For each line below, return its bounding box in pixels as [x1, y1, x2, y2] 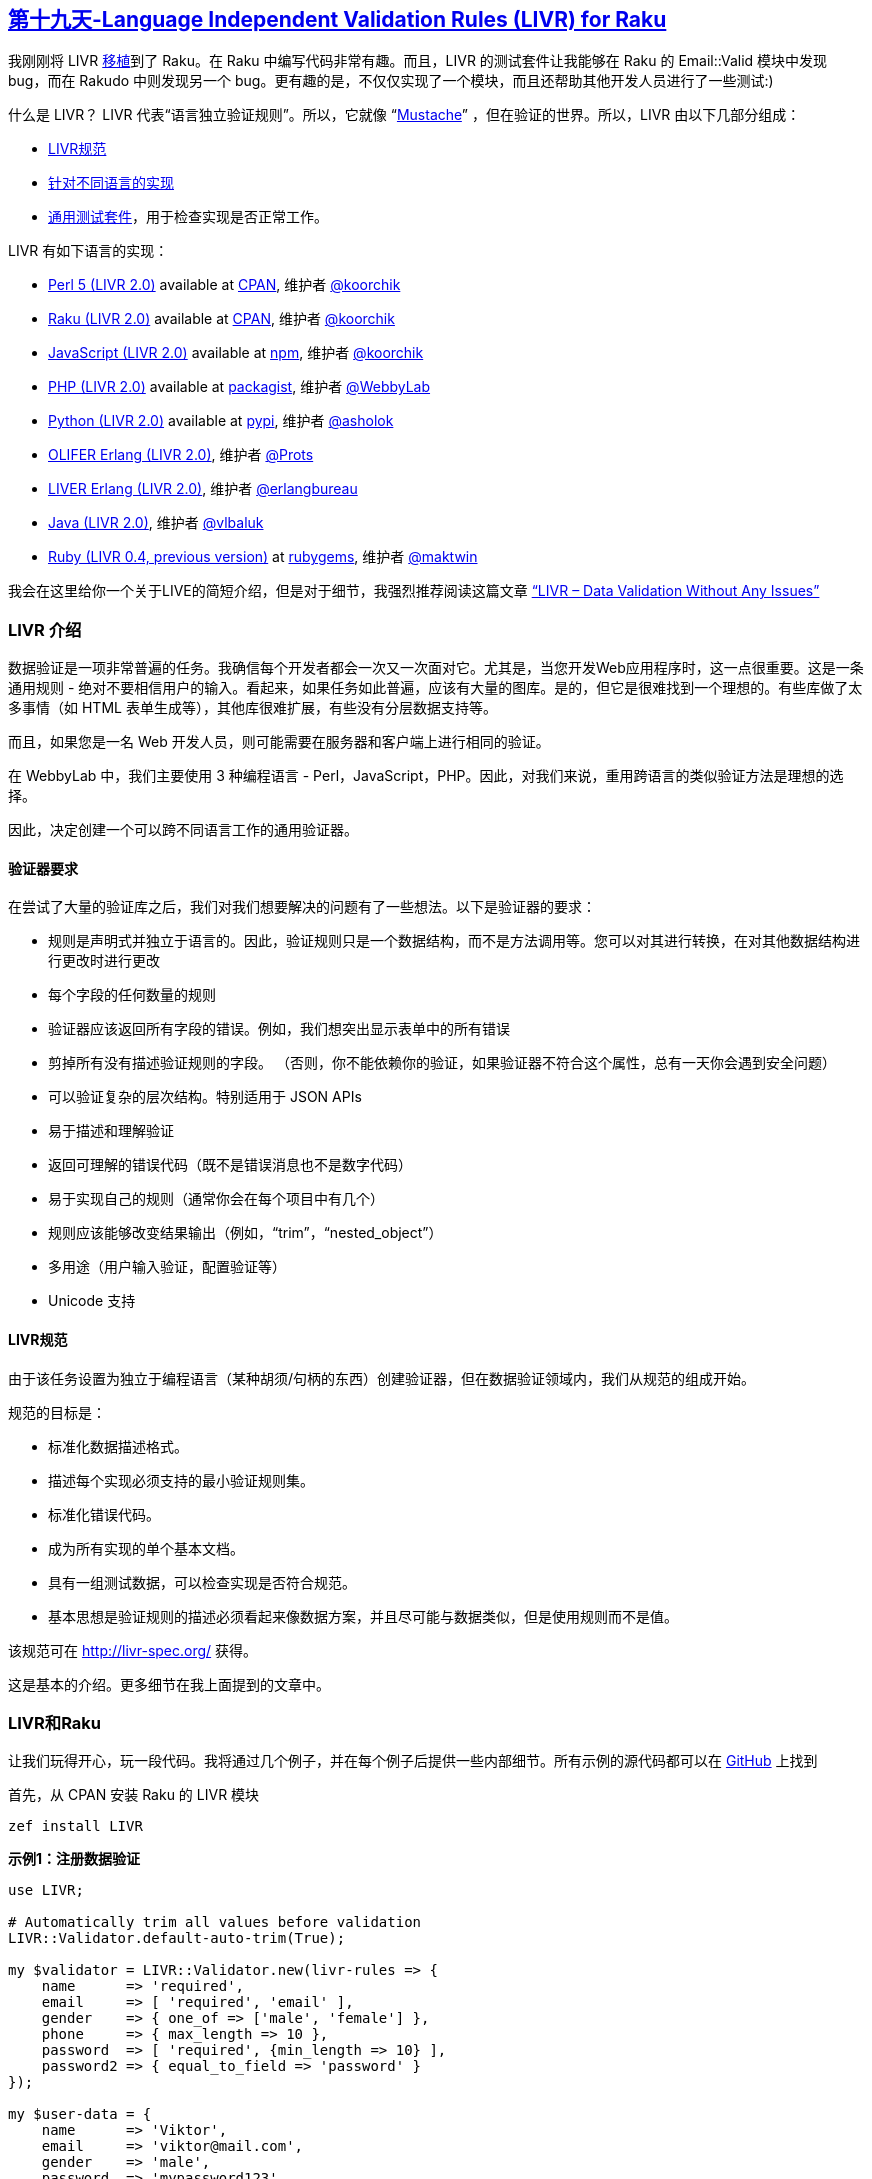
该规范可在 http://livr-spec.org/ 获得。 [8, 1641, 258, 1659]
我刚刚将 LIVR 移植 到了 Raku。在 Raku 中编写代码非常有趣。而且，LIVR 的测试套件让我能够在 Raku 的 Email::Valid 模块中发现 [8, 52, 828, 70]
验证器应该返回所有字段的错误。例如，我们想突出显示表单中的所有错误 [48, 1020, 510, 1038]
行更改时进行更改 [48, 952, 160, 970]
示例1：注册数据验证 [8, 1850, 141, 1868]
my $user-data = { [8, 2106, 152, 2123]
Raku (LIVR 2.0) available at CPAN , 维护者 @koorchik [48, 310, 395, 328]
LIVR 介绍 [8, 619, 82, 640]
